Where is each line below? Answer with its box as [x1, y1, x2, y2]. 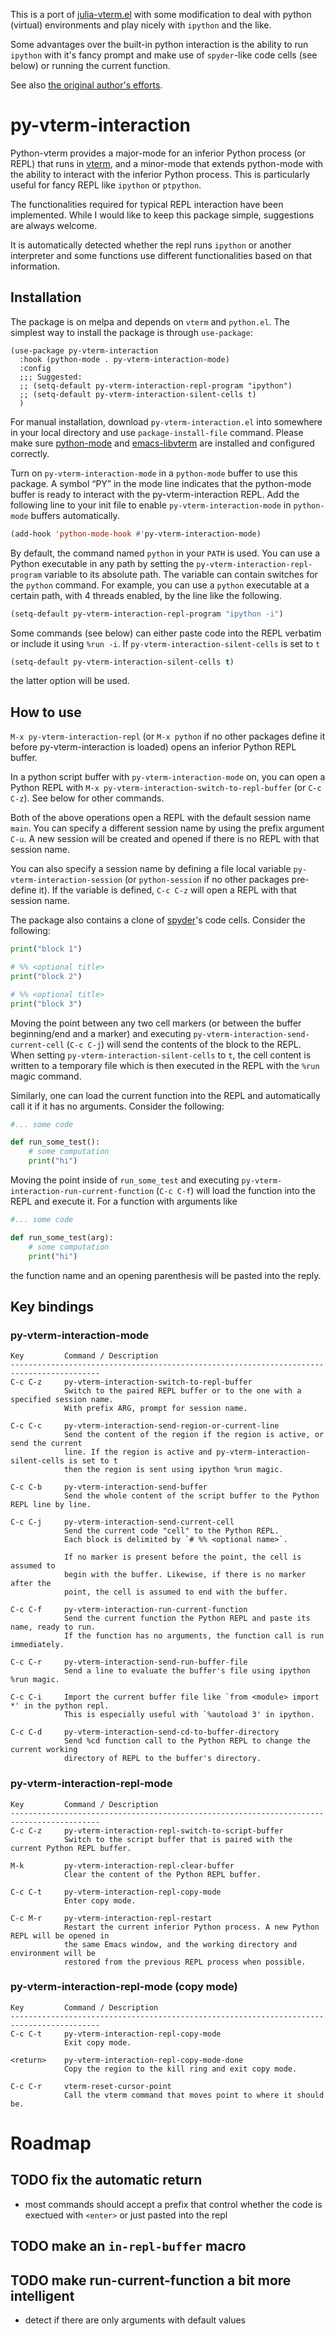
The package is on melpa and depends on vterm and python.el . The [10, 315, 291, 328]
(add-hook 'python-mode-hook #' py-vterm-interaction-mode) [10, 529, 262, 539]
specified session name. [10, 1395, 114, 1405]
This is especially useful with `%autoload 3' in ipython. [63, 1710, 315, 1720]
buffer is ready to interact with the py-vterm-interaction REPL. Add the [10, 488, 300, 500]
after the [10, 1579, 52, 1589]
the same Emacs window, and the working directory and [63, 1939, 298, 1949]
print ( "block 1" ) [10, 944, 83, 954]
